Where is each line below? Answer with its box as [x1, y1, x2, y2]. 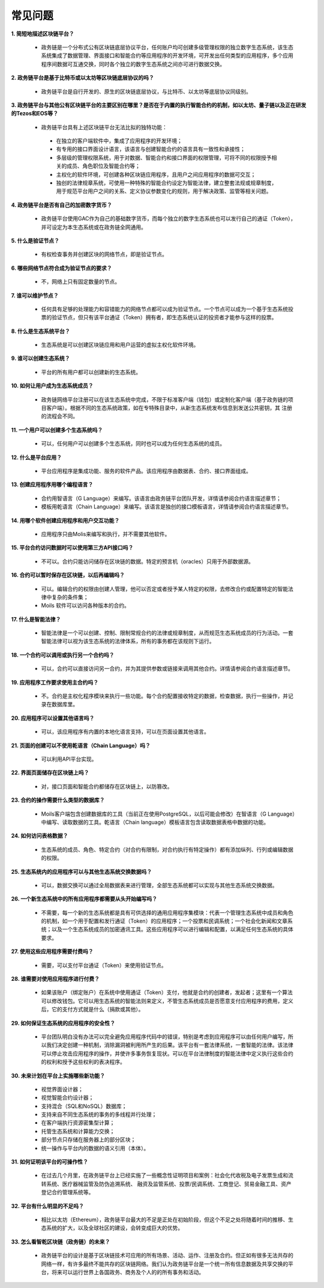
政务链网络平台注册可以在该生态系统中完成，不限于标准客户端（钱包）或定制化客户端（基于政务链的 [41, 395, 288, 403]
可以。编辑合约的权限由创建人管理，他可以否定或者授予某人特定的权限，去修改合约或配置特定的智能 [41, 585, 288, 592]
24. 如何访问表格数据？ [11, 832, 68, 840]
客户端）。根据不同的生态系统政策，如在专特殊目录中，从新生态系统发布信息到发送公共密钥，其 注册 [46, 404, 292, 412]
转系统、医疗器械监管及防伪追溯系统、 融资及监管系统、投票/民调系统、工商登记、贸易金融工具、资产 [41, 1180, 292, 1187]
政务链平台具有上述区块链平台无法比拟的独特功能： [41, 123, 167, 130]
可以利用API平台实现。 [41, 755, 97, 763]
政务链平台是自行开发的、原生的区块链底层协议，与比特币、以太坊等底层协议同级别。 [41, 88, 251, 95]
